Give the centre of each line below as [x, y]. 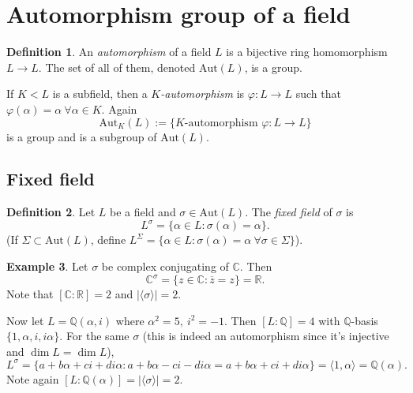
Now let [25, 320]
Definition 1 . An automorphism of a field [109, 52]
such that [318, 94]
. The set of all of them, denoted [117, 67]
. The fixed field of [289, 212]
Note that [30, 294]
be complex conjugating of [165, 266]
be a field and [143, 212]
